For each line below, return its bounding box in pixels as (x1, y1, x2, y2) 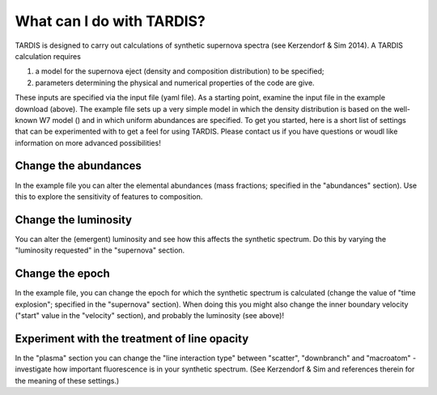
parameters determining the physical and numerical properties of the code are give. (35, 78, 315, 87)
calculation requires (15, 51, 81, 61)
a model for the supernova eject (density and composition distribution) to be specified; (35, 66, 325, 76)
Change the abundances (15, 159, 142, 173)
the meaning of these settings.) (15, 376, 120, 385)
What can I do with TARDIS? (15, 12, 206, 30)
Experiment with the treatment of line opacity (15, 332, 249, 346)
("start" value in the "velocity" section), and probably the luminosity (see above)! (15, 310, 285, 320)
